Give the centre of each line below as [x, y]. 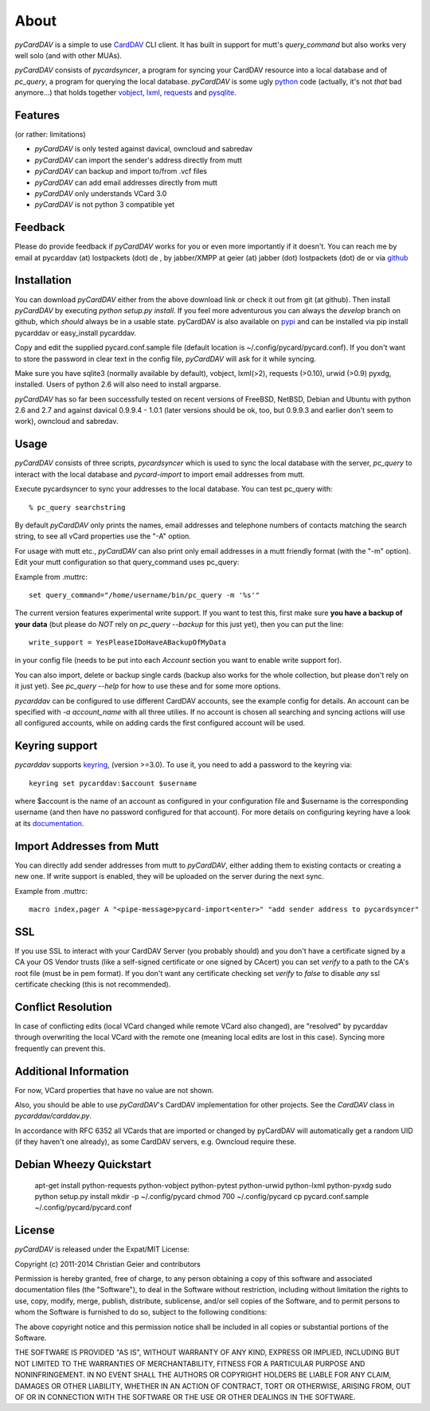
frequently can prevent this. [60, 1048]
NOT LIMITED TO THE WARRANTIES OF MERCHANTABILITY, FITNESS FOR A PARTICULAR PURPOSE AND [190, 1363]
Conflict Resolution [64, 1007]
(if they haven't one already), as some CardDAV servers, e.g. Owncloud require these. [155, 1142]
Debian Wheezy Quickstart [83, 1164]
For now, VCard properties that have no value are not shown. [114, 1090]
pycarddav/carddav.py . [53, 1116]
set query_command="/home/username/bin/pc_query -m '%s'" [145, 595]
